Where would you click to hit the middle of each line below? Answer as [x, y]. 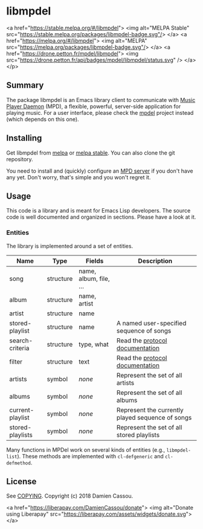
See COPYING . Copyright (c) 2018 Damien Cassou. [70, 496]
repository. [20, 159]
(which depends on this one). [43, 119]
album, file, [94, 278]
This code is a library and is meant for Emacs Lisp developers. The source [98, 211]
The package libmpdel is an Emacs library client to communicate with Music [101, 100]
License [21, 482]
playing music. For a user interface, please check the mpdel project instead [100, 112]
